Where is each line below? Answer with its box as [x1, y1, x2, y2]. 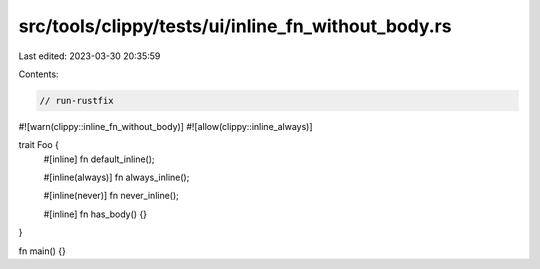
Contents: [18, 68, 59, 80]
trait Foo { [18, 139, 60, 151]
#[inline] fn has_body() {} [43, 208, 148, 220]
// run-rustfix [39, 95, 114, 106]
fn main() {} [18, 245, 67, 257]
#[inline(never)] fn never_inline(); [43, 190, 180, 202]
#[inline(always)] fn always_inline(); [43, 171, 190, 184]
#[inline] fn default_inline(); [43, 153, 155, 165]
